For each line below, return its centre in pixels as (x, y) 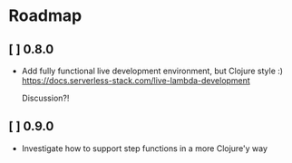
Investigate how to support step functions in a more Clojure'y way (145, 148)
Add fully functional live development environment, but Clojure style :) (152, 71)
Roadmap (45, 16)
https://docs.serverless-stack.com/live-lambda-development (136, 81)
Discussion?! (45, 98)
